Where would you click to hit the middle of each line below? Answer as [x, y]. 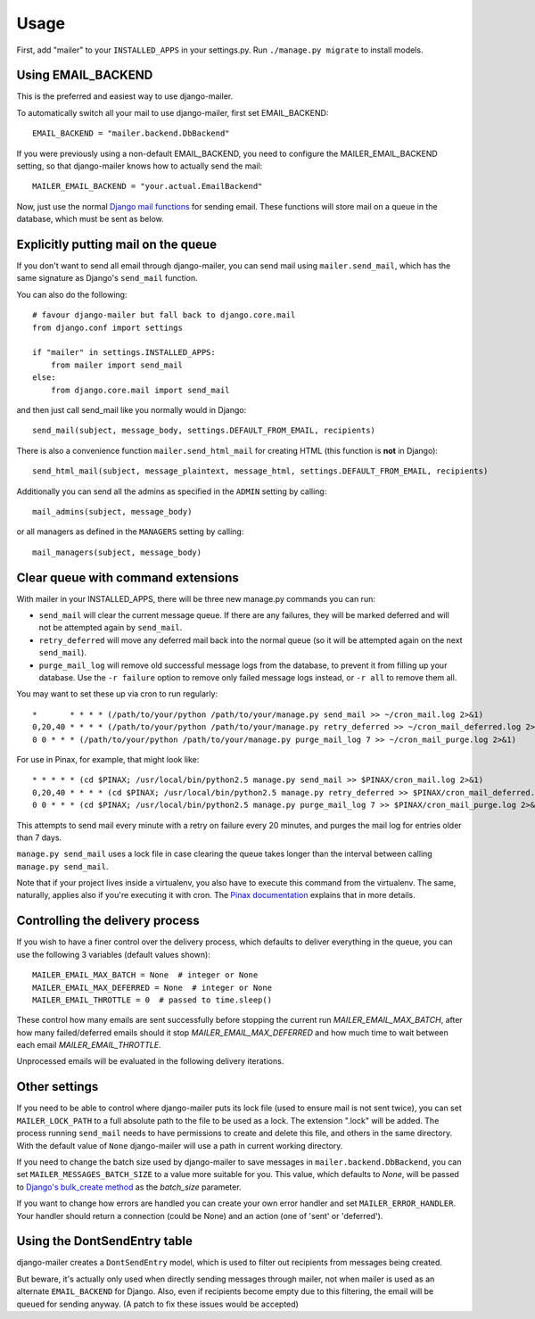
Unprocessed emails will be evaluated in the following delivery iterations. [150, 1061]
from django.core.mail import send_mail [140, 390]
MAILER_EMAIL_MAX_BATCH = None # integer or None [145, 975]
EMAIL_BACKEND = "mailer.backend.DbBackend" [132, 133]
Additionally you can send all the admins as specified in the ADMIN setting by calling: [172, 491]
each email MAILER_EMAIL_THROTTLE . [89, 1045]
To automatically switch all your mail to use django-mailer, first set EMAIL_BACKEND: [173, 112]
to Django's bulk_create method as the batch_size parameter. [129, 1187]
